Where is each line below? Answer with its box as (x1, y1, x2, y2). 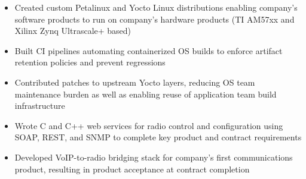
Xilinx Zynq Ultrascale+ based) (14, 24, 131, 37)
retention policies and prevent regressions (14, 56, 166, 68)
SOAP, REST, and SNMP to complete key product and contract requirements (14, 131, 302, 143)
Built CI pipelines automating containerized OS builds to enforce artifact (14, 44, 283, 56)
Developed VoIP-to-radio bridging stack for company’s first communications (14, 150, 293, 163)
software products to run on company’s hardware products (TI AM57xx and (14, 12, 295, 25)
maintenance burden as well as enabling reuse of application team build (14, 87, 277, 100)
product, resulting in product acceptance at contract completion (14, 162, 250, 175)
